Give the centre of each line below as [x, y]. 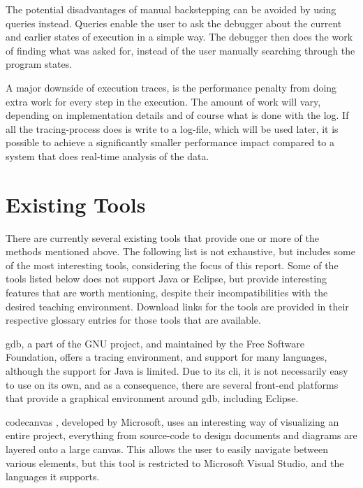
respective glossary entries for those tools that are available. [133, 320]
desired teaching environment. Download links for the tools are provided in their [177, 306]
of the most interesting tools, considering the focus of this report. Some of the [172, 265]
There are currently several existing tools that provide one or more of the [162, 237]
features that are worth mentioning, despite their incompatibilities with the [167, 293]
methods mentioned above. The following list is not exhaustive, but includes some [180, 251]
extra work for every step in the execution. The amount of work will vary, [163, 101]
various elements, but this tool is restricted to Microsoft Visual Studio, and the [175, 462]
